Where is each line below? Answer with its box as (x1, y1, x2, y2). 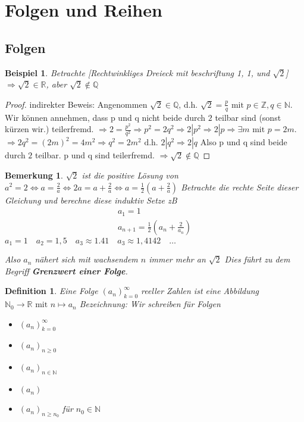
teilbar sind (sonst (215, 111, 281, 123)
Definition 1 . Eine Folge (5, 285, 98, 297)
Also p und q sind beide (200, 136, 287, 148)
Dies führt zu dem (224, 253, 290, 265)
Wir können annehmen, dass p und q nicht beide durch (5, 111, 206, 123)
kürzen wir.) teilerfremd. (5, 123, 94, 135)
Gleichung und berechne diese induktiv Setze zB (5, 193, 177, 206)
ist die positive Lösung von (82, 168, 178, 181)
